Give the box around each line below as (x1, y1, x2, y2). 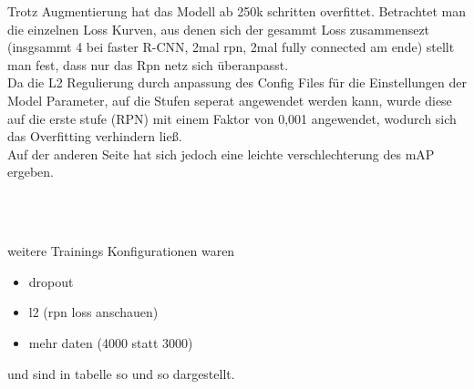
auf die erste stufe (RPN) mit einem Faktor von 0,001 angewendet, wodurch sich (7, 108, 457, 128)
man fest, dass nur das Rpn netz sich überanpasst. (7, 55, 289, 74)
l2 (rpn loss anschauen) (28, 302, 159, 322)
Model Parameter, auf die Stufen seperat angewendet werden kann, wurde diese (7, 90, 452, 109)
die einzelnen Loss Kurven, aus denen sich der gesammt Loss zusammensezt (7, 19, 430, 38)
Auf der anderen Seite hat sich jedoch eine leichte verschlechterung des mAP (7, 144, 435, 163)
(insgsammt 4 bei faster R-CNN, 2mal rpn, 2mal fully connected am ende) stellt (7, 37, 455, 56)
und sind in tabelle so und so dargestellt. (7, 363, 235, 383)
